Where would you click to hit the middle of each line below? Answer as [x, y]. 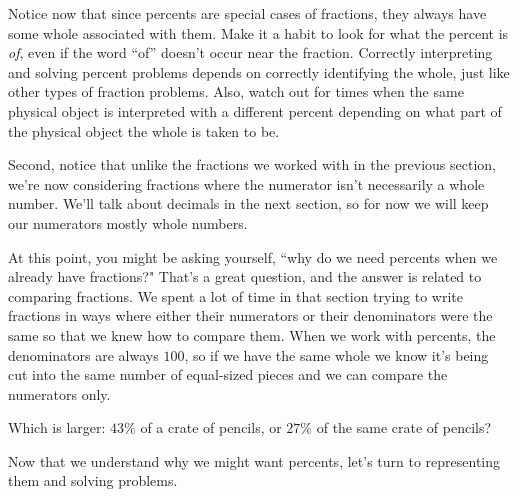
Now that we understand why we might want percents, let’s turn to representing [254, 460]
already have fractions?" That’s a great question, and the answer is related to [245, 276]
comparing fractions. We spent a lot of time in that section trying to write [235, 295]
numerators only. [59, 393]
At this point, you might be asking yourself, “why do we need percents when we [253, 256]
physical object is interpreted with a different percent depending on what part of [255, 110]
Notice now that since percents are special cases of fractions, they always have [247, 13]
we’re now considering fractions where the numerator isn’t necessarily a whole [246, 183]
